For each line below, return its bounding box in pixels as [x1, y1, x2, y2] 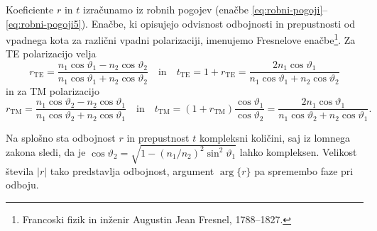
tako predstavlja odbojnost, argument [50, 163, 214, 178]
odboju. [6, 177, 39, 192]
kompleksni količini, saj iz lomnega [199, 130, 350, 145]
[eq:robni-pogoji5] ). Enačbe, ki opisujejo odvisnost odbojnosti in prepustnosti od [6, 16, 356, 30]
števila [6, 163, 34, 178]
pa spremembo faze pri [254, 163, 354, 178]
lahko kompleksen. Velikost [239, 145, 357, 159]
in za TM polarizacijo [6, 83, 99, 98]
